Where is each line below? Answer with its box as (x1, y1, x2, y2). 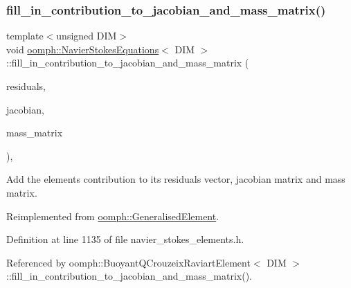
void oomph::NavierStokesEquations (6, 42, 159, 56)
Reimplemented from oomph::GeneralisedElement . (6, 208, 219, 223)
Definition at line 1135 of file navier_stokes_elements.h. (6, 232, 244, 246)
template (6, 28, 44, 43)
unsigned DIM (56, 28, 117, 43)
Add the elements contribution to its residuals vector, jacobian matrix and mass (6, 172, 345, 186)
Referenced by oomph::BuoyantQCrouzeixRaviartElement (6, 255, 251, 269)
